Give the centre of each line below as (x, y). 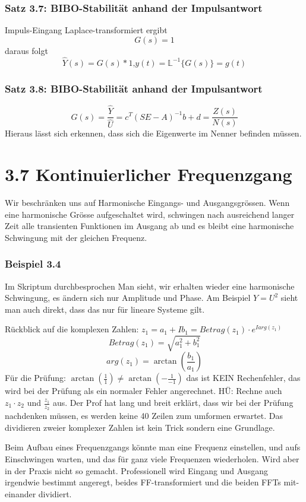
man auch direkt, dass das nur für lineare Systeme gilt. (105, 309)
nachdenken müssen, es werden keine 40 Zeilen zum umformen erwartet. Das (144, 416)
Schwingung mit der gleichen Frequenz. (76, 237)
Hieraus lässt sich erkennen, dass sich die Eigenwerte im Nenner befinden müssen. (153, 133)
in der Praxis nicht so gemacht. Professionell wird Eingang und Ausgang (136, 470)
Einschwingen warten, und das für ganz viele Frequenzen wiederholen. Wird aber (152, 459)
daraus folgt (26, 50)
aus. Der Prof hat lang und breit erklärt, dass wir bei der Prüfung (173, 403)
